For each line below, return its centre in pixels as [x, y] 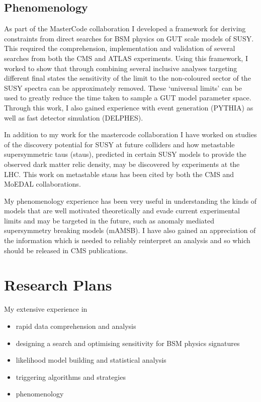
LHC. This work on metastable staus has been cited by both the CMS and [119, 174]
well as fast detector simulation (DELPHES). [74, 117]
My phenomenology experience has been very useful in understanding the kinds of [130, 200]
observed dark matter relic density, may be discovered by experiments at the [122, 164]
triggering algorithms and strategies [71, 377]
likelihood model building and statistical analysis [91, 360]
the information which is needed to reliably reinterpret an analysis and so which [127, 240]
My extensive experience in [46, 309]
